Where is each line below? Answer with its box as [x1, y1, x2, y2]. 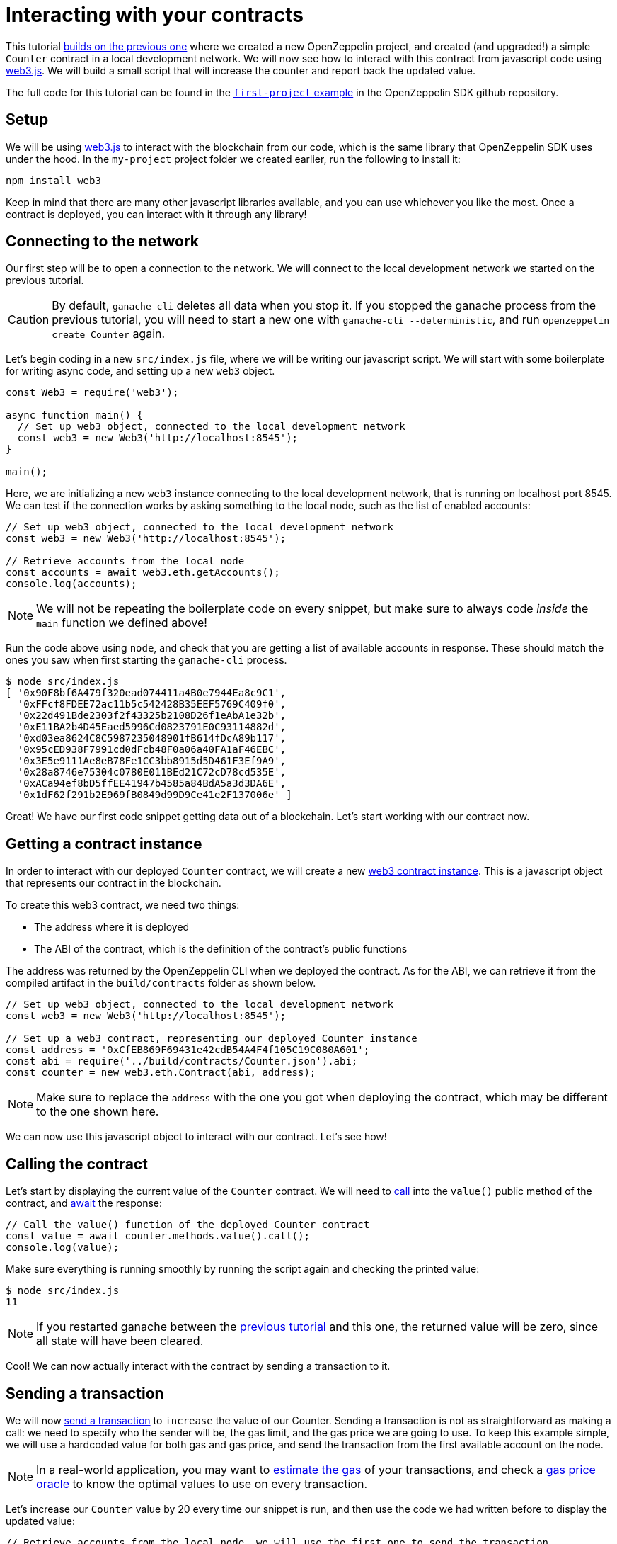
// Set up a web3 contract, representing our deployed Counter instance [6, 1033, 417, 1045]
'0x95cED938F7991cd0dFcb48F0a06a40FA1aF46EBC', [17, 744, 287, 756]
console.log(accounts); [6, 578, 137, 590]
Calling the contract [6, 1154, 148, 1173]
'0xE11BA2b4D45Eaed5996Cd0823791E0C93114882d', [17, 721, 287, 733]
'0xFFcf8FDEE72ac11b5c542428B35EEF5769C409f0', [17, 698, 287, 710]
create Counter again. [52, 327, 166, 341]
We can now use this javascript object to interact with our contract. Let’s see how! [6, 1130, 387, 1143]
